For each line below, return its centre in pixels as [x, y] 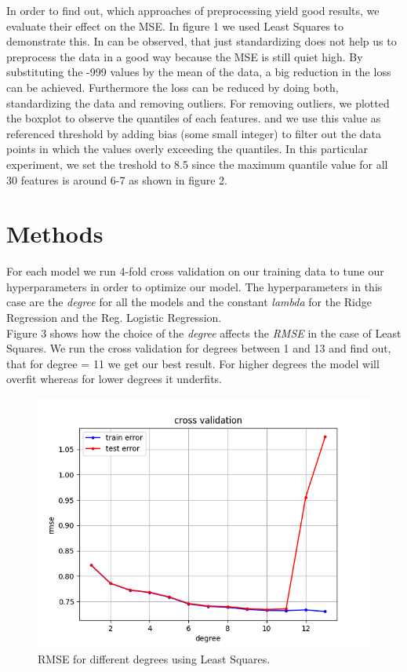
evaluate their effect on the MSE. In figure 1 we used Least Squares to [175, 26]
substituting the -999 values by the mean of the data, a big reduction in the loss [199, 72]
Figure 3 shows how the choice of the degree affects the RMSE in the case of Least [204, 332]
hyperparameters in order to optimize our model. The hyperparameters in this [194, 286]
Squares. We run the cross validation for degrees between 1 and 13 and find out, [199, 348]
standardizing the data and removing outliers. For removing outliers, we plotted [198, 102]
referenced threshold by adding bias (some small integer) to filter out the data [194, 133]
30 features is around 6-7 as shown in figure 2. [117, 179]
